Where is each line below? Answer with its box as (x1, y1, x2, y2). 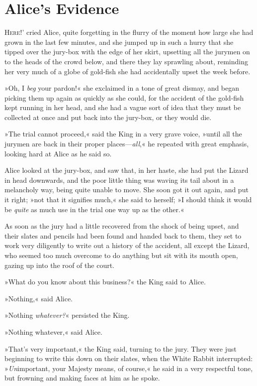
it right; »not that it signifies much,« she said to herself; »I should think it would (4, 194, 252, 205)
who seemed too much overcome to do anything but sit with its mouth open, (4, 250, 238, 260)
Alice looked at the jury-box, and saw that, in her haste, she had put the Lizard (4, 165, 249, 175)
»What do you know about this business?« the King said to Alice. (4, 276, 206, 287)
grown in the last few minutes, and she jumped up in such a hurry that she (4, 36, 234, 47)
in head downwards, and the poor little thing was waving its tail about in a (4, 174, 234, 185)
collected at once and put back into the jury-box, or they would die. (4, 112, 212, 122)
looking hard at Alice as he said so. (4, 148, 112, 158)
